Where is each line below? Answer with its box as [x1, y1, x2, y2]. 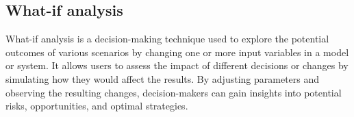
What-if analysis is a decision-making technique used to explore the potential [5, 31, 329, 46]
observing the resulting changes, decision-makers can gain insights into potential [5, 85, 342, 99]
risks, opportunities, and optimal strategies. [5, 99, 188, 113]
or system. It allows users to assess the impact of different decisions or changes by [5, 58, 349, 73]
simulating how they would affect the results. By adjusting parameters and [5, 71, 320, 86]
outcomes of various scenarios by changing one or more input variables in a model [5, 44, 349, 59]
